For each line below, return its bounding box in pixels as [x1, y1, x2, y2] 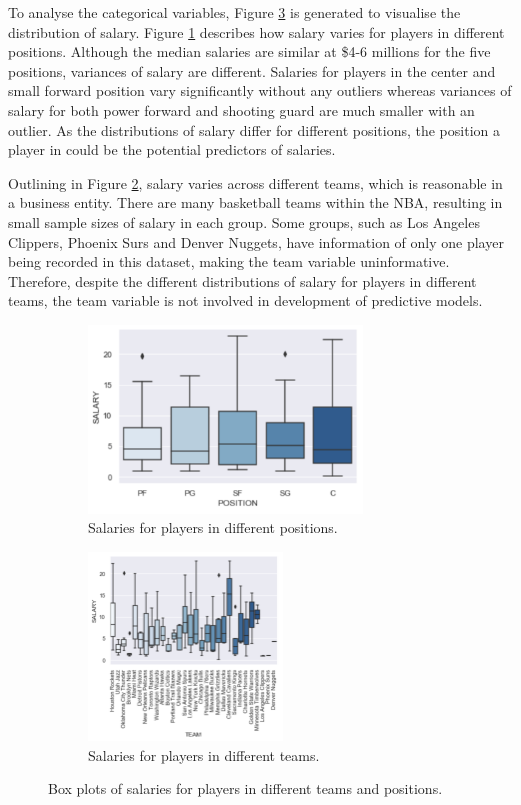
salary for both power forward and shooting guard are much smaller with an [8, 99, 475, 120]
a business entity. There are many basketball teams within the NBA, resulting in [8, 192, 503, 213]
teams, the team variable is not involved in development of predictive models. [8, 290, 483, 311]
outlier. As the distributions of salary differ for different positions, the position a [8, 119, 500, 140]
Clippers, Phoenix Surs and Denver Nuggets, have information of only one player [8, 231, 504, 252]
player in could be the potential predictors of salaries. [8, 139, 336, 160]
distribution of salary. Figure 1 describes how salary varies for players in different [8, 21, 505, 42]
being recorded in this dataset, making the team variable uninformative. [8, 251, 450, 272]
